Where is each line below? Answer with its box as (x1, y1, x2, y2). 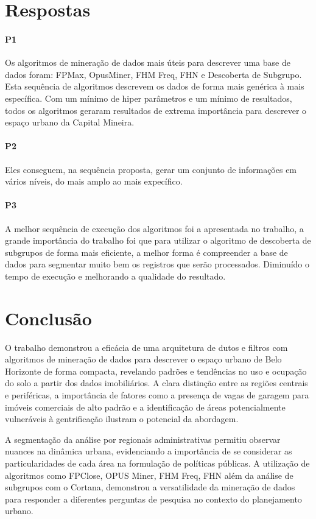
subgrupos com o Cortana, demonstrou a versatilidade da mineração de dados (5, 481, 295, 493)
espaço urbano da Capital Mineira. (5, 116, 135, 129)
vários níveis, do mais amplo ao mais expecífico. (5, 175, 183, 188)
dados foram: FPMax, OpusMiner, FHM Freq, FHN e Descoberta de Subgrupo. (5, 68, 302, 80)
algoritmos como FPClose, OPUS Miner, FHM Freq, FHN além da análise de (5, 468, 293, 481)
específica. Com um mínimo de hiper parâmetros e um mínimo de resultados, (5, 91, 292, 104)
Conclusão (5, 305, 92, 330)
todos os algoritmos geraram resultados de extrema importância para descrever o (5, 104, 307, 116)
